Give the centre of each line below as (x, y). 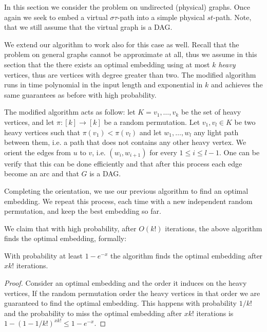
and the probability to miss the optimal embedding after (93, 313)
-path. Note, (232, 17)
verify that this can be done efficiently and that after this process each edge (123, 163)
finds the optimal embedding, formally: (65, 238)
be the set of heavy (211, 112)
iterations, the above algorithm (214, 228)
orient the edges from (38, 152)
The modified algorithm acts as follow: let (70, 112)
